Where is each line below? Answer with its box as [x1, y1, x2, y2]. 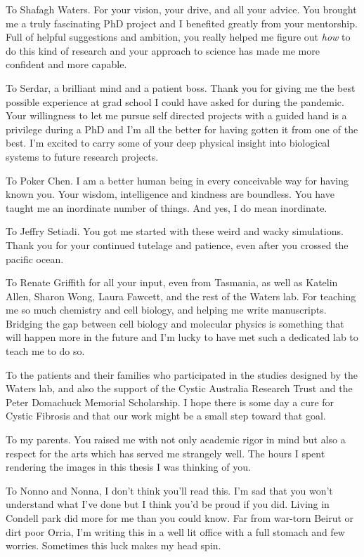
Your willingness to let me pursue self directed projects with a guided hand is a [6, 108, 347, 123]
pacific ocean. [6, 251, 64, 266]
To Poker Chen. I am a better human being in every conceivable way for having [6, 173, 349, 187]
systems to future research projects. [6, 149, 159, 163]
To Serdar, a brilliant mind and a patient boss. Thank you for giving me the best [6, 80, 356, 95]
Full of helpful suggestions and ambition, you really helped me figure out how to [6, 29, 351, 44]
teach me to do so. [6, 344, 85, 358]
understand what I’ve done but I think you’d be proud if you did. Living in [6, 497, 330, 511]
